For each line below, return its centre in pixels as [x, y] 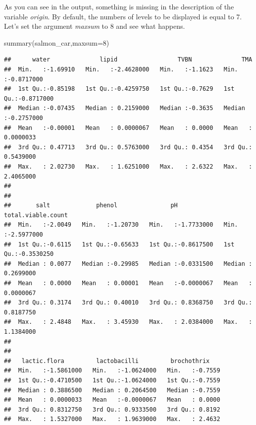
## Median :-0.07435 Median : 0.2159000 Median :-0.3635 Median [125, 108]
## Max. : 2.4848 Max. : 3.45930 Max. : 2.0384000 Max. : [128, 322]
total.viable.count [36, 215]
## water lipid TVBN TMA [128, 60]
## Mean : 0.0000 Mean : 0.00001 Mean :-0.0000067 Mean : [128, 283]
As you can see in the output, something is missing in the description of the [119, 6]
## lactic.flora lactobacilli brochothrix [107, 361]
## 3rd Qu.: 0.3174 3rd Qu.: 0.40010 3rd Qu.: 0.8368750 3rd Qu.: [128, 303]
